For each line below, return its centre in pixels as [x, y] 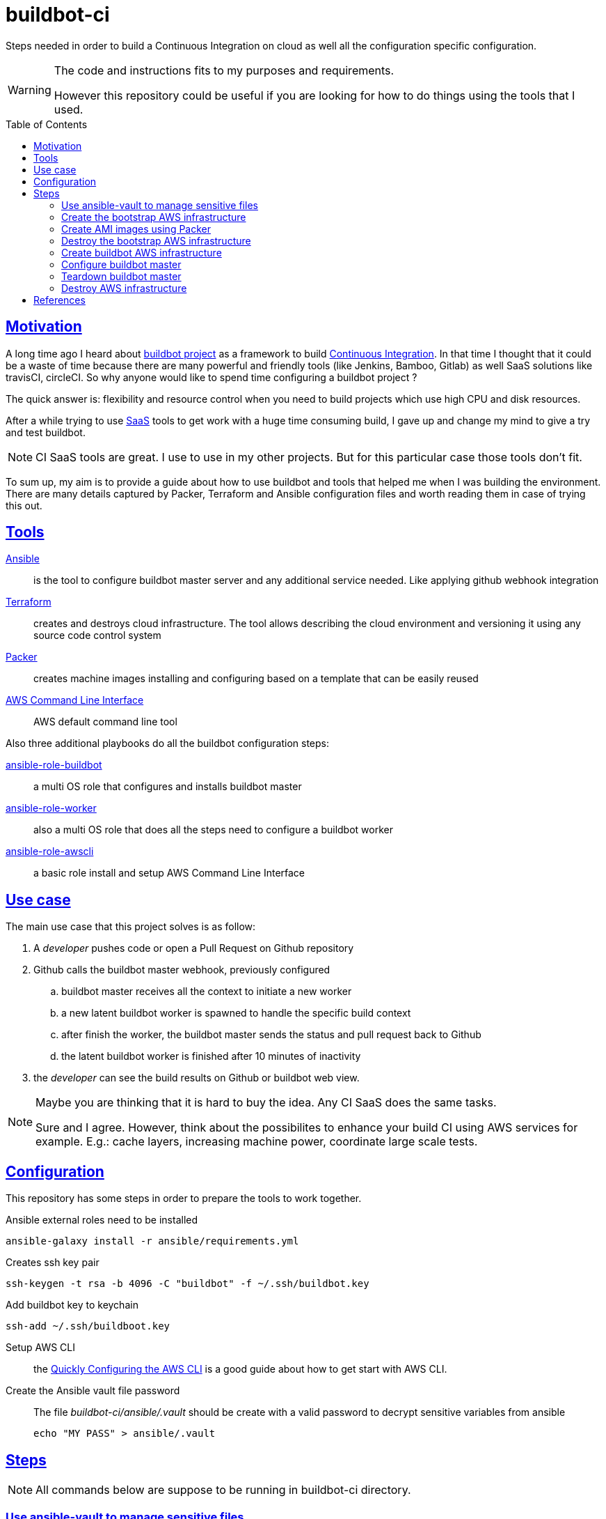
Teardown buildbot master [121, 276]
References [59, 300]
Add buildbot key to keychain [72, 1305]
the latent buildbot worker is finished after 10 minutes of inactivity [211, 1056]
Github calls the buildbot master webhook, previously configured [182, 970]
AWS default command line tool [105, 722]
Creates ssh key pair [53, 1263]
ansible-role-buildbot [54, 765]
